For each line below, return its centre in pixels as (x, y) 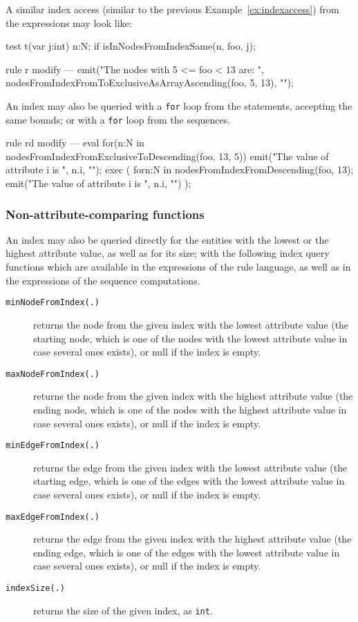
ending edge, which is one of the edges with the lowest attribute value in (187, 552)
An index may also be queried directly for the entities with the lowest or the (167, 239)
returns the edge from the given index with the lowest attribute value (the (190, 467)
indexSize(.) (35, 588)
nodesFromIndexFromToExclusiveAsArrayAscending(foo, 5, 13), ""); (150, 82)
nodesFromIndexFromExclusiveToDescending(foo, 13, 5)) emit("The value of (167, 156)
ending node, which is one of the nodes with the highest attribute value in (190, 409)
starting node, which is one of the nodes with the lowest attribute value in (190, 338)
